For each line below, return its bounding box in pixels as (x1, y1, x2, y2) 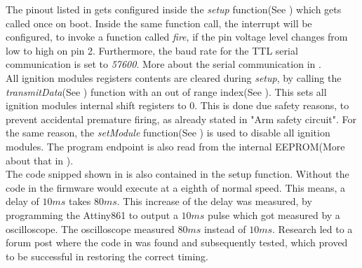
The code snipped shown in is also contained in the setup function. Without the (6, 167, 349, 181)
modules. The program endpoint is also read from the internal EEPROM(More (6, 139, 345, 153)
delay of (6, 194, 39, 209)
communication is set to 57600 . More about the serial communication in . (6, 57, 321, 71)
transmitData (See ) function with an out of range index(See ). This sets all (6, 84, 327, 99)
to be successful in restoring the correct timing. (6, 248, 209, 263)
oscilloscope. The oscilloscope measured (6, 221, 175, 236)
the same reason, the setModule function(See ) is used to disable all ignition (6, 125, 330, 140)
